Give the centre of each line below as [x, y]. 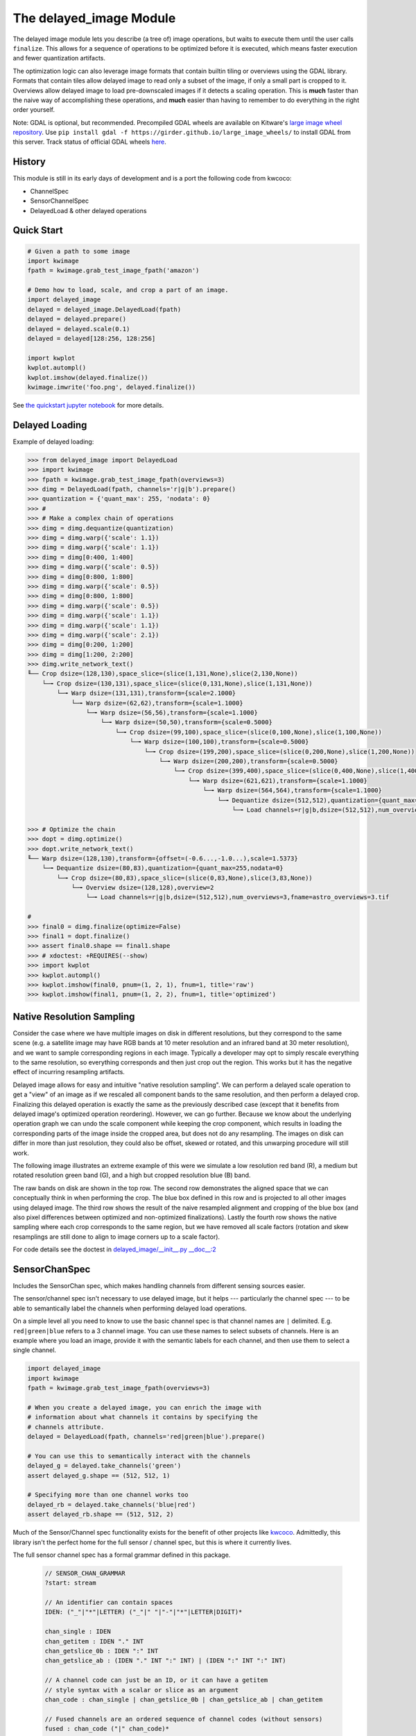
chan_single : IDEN [78, 1631]
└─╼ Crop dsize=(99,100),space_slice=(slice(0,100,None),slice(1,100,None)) [249, 732]
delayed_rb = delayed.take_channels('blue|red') [112, 1504]
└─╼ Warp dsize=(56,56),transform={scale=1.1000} [172, 713]
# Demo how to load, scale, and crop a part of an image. [128, 290]
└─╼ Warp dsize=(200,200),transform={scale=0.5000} [249, 761]
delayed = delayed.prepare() [77, 319]
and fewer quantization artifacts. [59, 58]
